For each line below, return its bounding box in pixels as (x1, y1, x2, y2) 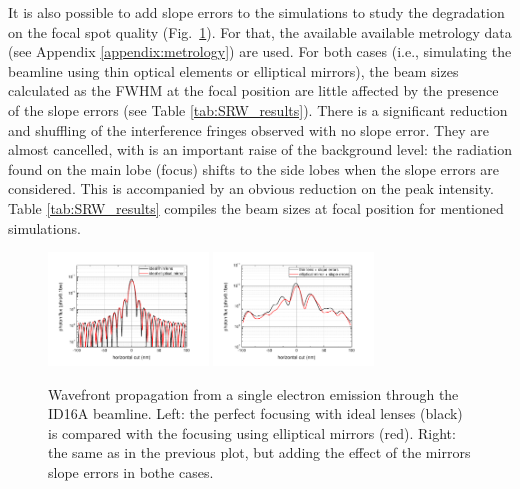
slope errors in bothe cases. (48, 462, 214, 483)
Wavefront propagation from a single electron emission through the (48, 383, 459, 404)
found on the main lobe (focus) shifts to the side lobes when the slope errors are (8, 158, 500, 179)
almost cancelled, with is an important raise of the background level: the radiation (8, 139, 513, 160)
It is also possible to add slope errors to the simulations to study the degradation (8, 2, 505, 22)
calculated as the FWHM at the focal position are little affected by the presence (8, 80, 499, 101)
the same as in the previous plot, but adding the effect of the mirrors (48, 442, 471, 463)
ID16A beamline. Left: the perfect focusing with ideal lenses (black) (48, 403, 463, 424)
